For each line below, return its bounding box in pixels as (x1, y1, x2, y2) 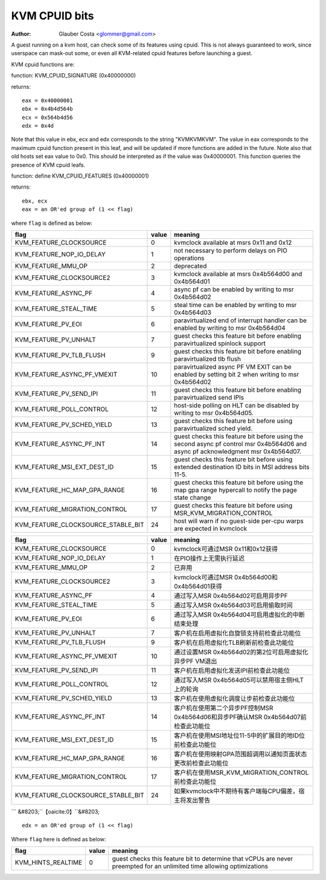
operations (174, 254, 205, 262)
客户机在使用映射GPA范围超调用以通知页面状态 (174, 749, 307, 758)
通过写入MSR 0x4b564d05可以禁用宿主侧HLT (174, 676, 304, 684)
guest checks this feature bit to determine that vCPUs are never (112, 855, 293, 863)
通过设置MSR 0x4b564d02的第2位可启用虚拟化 (174, 647, 308, 656)
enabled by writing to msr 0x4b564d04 (174, 323, 286, 332)
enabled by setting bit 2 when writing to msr (174, 370, 299, 378)
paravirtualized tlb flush (174, 354, 241, 363)
